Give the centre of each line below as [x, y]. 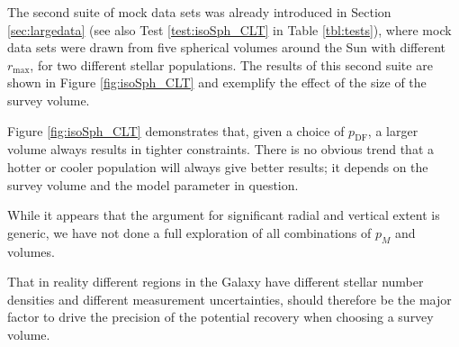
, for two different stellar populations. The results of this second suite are [231, 64]
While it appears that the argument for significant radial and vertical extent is [224, 215]
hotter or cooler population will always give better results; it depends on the [218, 166]
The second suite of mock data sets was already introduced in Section [199, 12]
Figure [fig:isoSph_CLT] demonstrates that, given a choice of [176, 130]
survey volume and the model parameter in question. [153, 184]
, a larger [393, 130]
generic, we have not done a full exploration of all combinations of [189, 232]
